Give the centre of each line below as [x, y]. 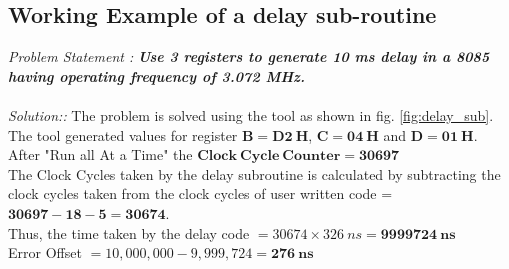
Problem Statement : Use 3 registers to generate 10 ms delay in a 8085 [249, 56]
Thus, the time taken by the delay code [129, 232]
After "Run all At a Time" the [100, 154]
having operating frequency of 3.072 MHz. [156, 75]
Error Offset [45, 252]
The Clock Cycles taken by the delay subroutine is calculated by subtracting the [254, 173]
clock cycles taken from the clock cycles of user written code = [200, 193]
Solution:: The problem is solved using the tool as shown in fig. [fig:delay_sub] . [251, 114]
